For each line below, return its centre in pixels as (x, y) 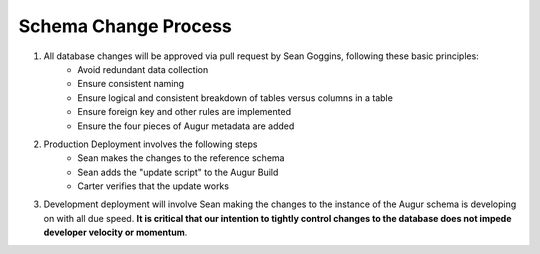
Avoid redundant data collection (143, 69)
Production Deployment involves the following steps (150, 144)
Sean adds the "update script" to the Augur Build (178, 172)
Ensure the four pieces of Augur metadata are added (186, 126)
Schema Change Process (125, 26)
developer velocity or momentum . (115, 232)
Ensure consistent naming (131, 84)
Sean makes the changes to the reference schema (181, 158)
